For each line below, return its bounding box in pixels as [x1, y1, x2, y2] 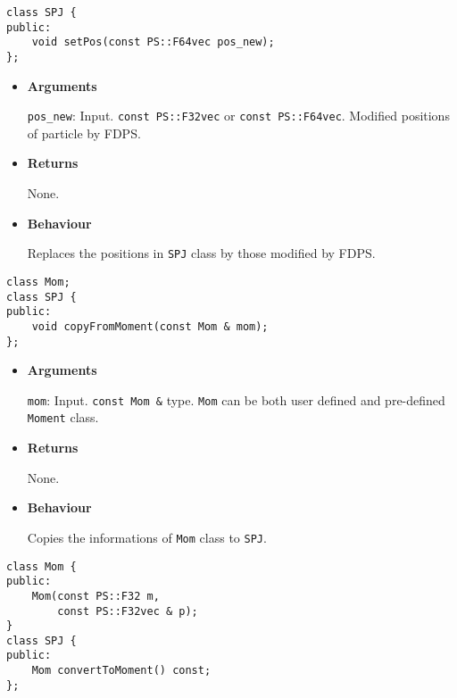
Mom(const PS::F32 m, [31, 589, 160, 602]
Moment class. [27, 408, 99, 427]
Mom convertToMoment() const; [31, 664, 212, 677]
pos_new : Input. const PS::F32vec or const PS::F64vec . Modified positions [27, 106, 450, 125]
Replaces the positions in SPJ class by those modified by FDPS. [27, 244, 376, 262]
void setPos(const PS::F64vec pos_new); [31, 36, 275, 49]
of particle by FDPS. [27, 123, 141, 142]
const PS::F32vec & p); [57, 604, 198, 618]
